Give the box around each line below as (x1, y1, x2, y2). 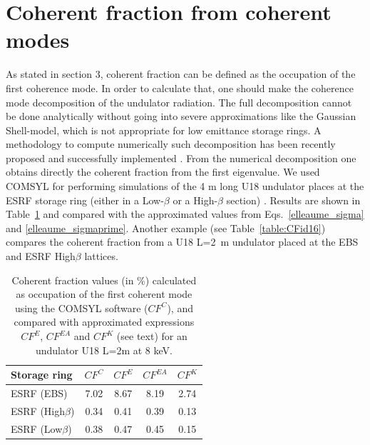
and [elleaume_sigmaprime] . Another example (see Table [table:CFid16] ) (6, 220, 326, 235)
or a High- (173, 192, 218, 207)
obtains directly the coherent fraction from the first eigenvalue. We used (6, 164, 320, 179)
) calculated (145, 272, 197, 287)
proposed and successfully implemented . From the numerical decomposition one (6, 150, 356, 165)
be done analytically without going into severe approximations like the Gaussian (6, 109, 356, 124)
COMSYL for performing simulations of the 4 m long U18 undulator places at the (6, 179, 364, 194)
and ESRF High (6, 249, 76, 264)
